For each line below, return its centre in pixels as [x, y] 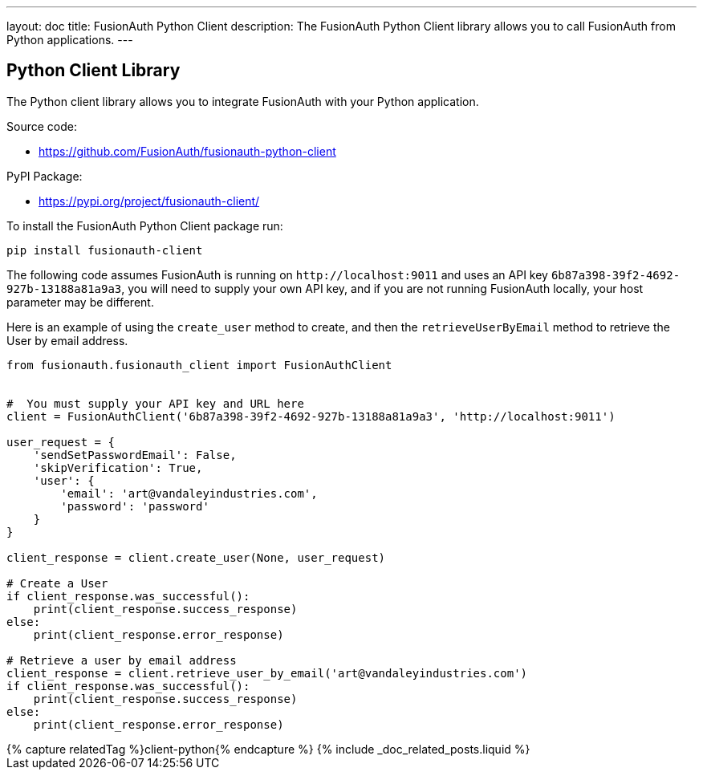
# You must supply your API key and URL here [155, 403]
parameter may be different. [80, 302]
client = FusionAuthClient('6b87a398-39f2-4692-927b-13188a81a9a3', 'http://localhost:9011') [311, 416]
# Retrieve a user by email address [122, 660]
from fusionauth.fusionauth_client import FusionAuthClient [199, 365]
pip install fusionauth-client [105, 250]
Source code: [42, 126]
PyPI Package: [45, 176]
